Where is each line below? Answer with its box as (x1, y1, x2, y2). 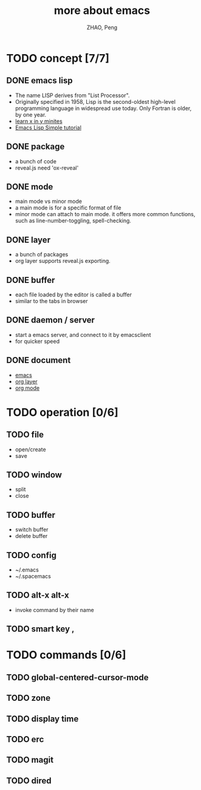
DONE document (6, 355, 71, 366)
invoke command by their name (15, 606, 94, 613)
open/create (15, 446, 47, 453)
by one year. (15, 111, 47, 118)
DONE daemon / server (6, 315, 95, 325)
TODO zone (6, 693, 50, 703)
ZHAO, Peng (86, 24, 118, 31)
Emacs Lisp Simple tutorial (15, 124, 82, 131)
